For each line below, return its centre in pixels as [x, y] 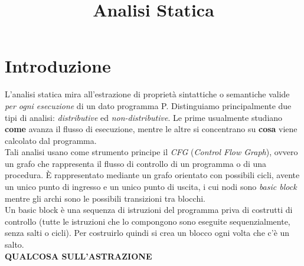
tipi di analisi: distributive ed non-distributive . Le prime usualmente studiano [144, 117]
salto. [14, 244]
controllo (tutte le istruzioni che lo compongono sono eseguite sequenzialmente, [148, 221]
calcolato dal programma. [51, 140]
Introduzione [58, 66]
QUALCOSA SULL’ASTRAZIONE [79, 256]
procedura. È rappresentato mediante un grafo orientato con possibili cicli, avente [152, 175]
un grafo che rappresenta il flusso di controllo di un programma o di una [136, 163]
